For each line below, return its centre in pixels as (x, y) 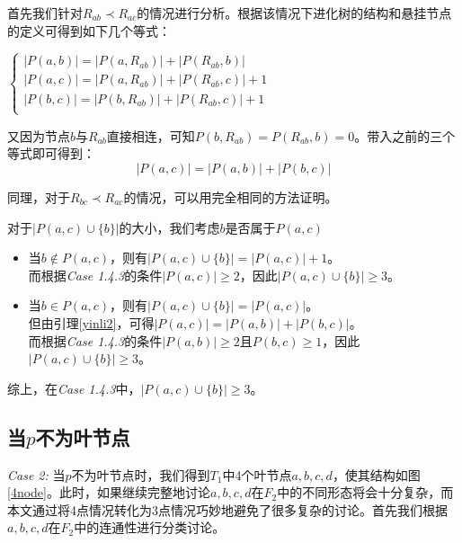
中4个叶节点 (257, 474)
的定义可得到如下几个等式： (89, 30)
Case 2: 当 (36, 474)
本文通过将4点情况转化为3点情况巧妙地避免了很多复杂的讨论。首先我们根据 (227, 509)
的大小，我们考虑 (169, 227)
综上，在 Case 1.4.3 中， (74, 388)
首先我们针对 (45, 13)
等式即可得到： (51, 153)
